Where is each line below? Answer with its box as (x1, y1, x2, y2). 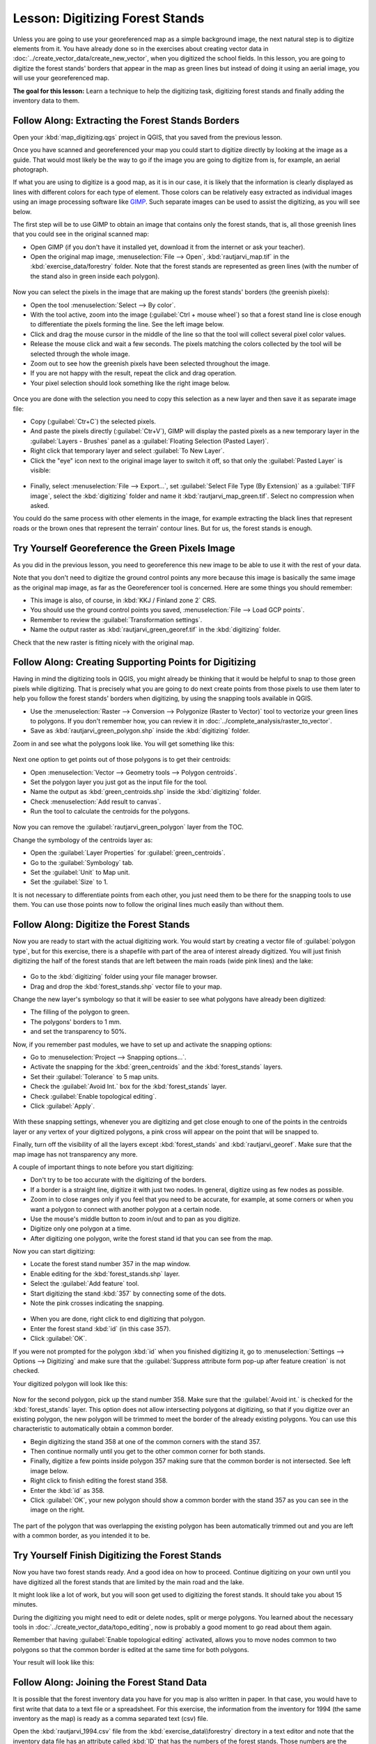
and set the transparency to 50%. (30, 1028, 127, 1036)
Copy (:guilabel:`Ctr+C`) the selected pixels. (30, 417, 157, 426)
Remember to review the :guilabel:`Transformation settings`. (30, 615, 203, 624)
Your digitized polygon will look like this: (13, 1379, 128, 1388)
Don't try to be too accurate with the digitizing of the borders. (30, 1175, 207, 1184)
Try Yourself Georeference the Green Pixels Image (13, 542, 235, 554)
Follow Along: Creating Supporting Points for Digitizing (13, 656, 256, 668)
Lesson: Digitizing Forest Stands (13, 10, 205, 26)
